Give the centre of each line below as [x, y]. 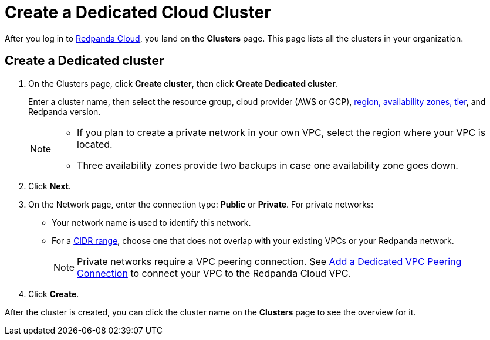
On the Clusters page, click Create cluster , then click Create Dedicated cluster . [183, 83]
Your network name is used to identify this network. [151, 222]
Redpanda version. [65, 111]
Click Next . [50, 186]
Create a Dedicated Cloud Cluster [138, 12]
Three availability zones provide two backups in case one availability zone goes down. [268, 165]
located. [95, 144]
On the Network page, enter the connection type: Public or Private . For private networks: [201, 204]
